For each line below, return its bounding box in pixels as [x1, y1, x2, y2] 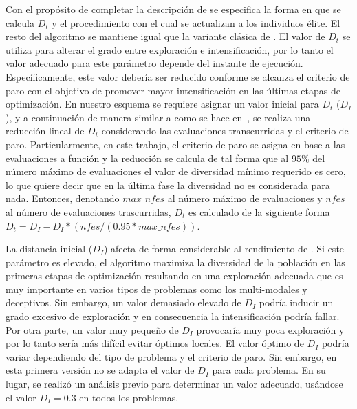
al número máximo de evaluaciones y [167, 191, 323, 206]
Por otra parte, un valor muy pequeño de [6, 322, 179, 337]
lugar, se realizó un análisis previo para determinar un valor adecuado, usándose [6, 377, 343, 391]
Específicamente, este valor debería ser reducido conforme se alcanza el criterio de [6, 69, 350, 83]
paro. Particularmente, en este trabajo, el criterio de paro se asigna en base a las [6, 137, 345, 151]
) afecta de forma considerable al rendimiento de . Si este [103, 241, 345, 256]
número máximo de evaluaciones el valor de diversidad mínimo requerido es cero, [6, 164, 346, 179]
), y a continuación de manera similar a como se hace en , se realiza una [6, 110, 311, 124]
